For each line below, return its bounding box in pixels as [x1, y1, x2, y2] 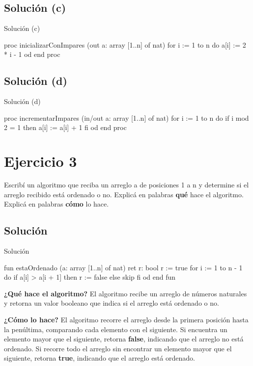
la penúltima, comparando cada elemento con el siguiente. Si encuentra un [4, 324, 227, 334]
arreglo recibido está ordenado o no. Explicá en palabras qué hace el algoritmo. [4, 189, 244, 199]
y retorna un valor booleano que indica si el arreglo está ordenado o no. [4, 298, 219, 308]
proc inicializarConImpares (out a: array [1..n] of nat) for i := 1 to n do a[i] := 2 [4, 39, 246, 50]
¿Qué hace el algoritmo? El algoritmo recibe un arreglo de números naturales [4, 288, 247, 298]
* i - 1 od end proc [4, 49, 60, 59]
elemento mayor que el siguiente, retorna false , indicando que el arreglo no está [4, 334, 244, 344]
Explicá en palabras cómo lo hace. [4, 199, 109, 209]
